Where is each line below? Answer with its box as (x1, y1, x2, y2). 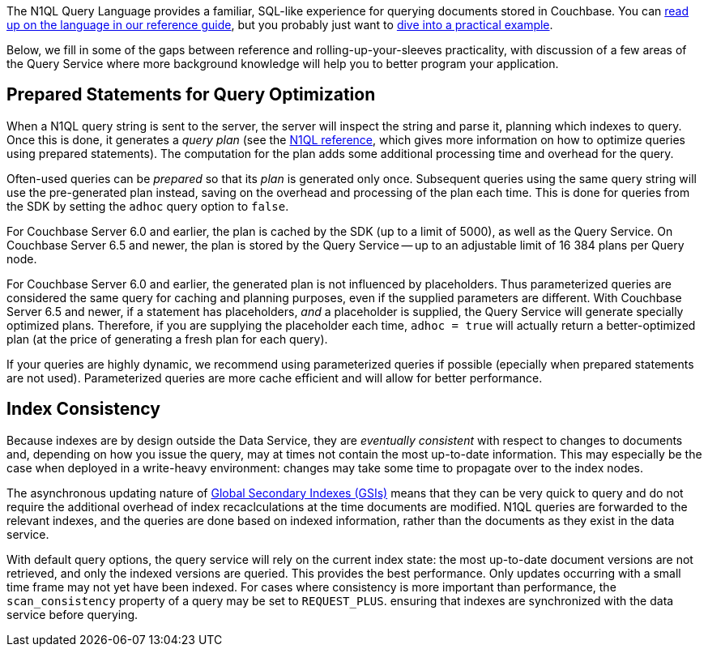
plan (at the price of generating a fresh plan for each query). (6, 331, 328, 346)
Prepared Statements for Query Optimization (6, 84, 376, 105)
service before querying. (6, 607, 139, 621)
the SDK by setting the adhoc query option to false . (6, 198, 289, 213)
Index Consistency (6, 399, 160, 420)
